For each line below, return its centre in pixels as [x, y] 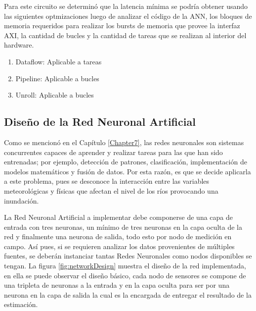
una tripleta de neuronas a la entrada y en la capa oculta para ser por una [117, 285]
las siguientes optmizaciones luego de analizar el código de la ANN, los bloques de [128, 16]
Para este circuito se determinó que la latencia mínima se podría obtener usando [126, 6]
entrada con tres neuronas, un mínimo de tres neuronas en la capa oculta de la [123, 227]
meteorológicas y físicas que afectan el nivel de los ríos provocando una [111, 190]
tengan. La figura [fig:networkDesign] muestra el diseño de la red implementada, [125, 266]
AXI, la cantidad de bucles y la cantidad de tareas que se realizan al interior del [125, 35]
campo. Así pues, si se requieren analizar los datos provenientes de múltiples [119, 246]
